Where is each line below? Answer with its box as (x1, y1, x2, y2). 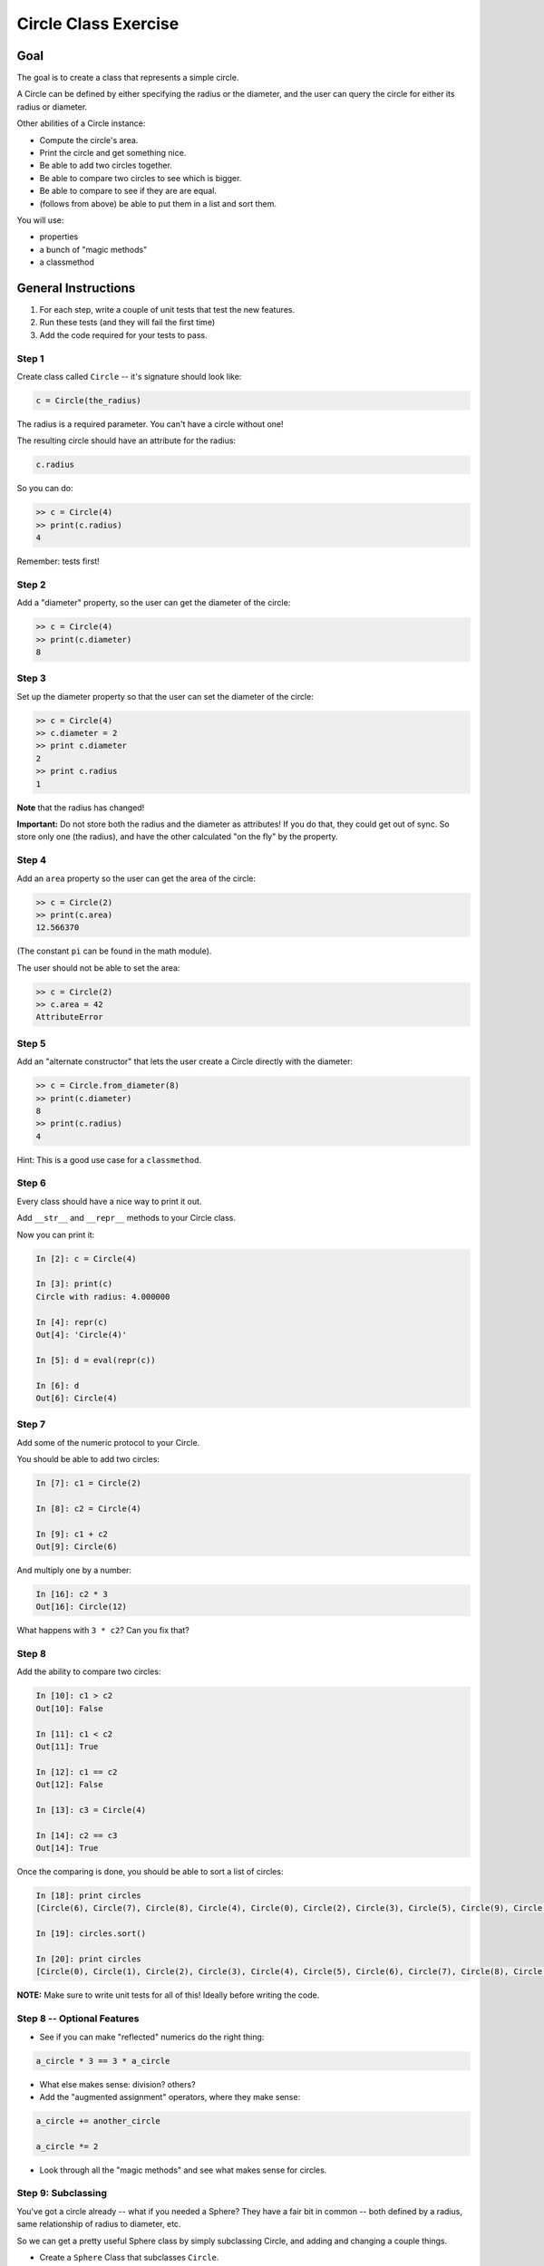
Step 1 (16, 352, 44, 364)
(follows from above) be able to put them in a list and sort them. (39, 198, 277, 208)
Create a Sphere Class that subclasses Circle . (39, 2251, 219, 2262)
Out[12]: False (35, 1779, 103, 1790)
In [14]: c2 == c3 (35, 1830, 118, 1840)
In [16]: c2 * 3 (35, 1589, 109, 1599)
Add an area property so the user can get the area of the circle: (16, 873, 256, 884)
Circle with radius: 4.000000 (35, 1292, 170, 1302)
